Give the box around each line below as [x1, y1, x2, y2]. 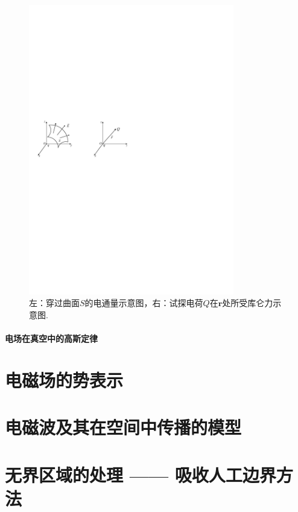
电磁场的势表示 [5, 367, 124, 392]
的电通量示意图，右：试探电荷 [84, 296, 203, 309]
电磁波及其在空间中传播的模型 [5, 415, 242, 440]
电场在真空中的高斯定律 [5, 332, 98, 345]
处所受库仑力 [222, 296, 273, 309]
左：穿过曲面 [29, 296, 80, 309]
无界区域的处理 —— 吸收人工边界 [5, 462, 276, 487]
